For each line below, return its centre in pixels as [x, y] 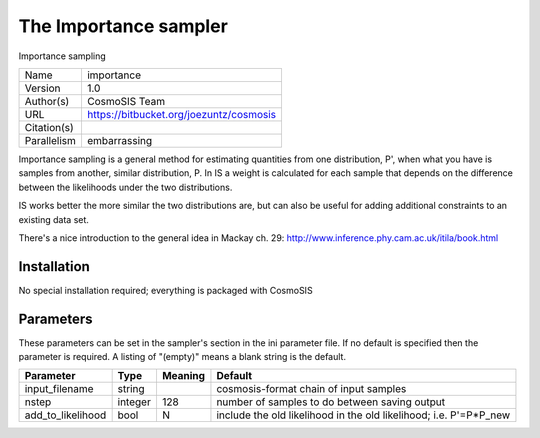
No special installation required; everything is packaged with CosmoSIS [166, 290]
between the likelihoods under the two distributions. [125, 187]
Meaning [183, 376]
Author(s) [47, 101]
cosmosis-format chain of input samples [311, 389]
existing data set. [54, 219]
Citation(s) [49, 127]
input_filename [59, 389]
